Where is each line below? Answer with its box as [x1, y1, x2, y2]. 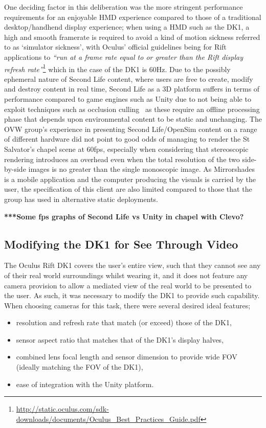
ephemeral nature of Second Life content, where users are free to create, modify [4, 73, 253, 84]
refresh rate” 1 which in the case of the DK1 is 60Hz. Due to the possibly [4, 62, 231, 74]
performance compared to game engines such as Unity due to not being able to [4, 94, 251, 104]
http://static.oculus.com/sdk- [16, 403, 109, 414]
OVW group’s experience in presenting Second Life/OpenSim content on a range [4, 123, 257, 134]
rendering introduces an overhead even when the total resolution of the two [4, 153, 240, 164]
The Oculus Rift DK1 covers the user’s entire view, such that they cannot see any [4, 260, 261, 271]
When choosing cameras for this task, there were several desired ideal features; [4, 300, 251, 310]
